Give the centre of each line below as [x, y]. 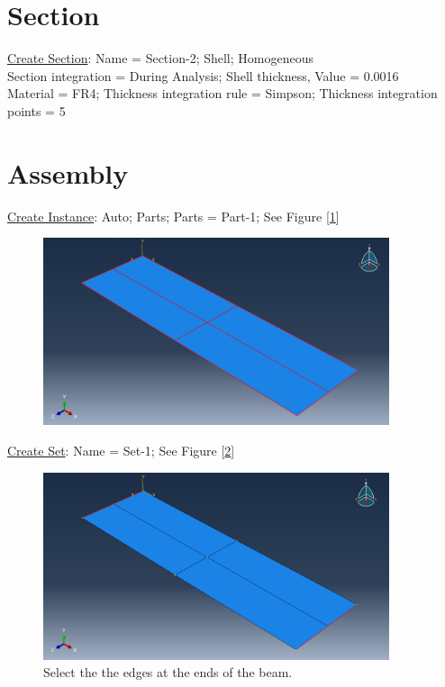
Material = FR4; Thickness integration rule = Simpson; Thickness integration [222, 93]
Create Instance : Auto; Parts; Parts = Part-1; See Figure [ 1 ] [173, 216]
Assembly [68, 172]
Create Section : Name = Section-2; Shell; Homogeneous [160, 58]
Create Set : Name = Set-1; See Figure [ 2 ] [121, 450]
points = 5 [36, 110]
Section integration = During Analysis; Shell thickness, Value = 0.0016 [203, 75]
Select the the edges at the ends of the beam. [168, 672]
